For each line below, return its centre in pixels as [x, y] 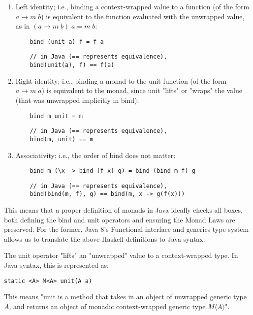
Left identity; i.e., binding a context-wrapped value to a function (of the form [132, 6]
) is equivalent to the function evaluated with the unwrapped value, [143, 16]
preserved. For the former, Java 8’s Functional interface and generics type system [126, 229]
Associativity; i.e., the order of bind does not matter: [95, 155]
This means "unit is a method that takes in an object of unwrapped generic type [125, 297]
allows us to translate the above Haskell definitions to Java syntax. [105, 238]
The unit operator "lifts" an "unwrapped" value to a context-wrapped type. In [121, 255]
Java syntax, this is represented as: [56, 265]
